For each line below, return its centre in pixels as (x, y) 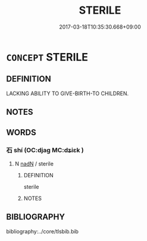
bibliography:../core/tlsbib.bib (43, 231)
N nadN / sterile (34, 164)
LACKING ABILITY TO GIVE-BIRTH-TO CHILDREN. (68, 93)
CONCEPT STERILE (47, 57)
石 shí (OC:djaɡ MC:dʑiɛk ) (45, 151)
